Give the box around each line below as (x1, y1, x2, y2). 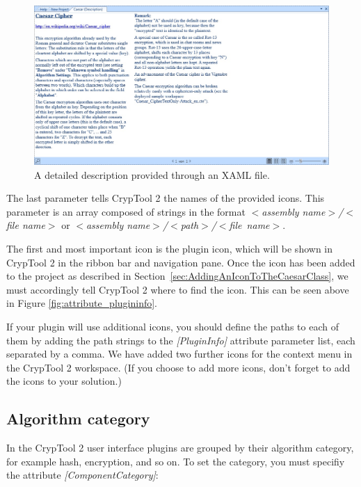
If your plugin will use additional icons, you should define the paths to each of (6, 319, 339, 333)
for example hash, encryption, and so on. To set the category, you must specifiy (6, 454, 345, 468)
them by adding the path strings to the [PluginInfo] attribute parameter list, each (6, 333, 355, 347)
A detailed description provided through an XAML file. (34, 167, 270, 182)
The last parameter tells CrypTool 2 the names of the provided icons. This (6, 191, 325, 205)
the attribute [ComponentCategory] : (6, 468, 159, 482)
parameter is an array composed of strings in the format (6, 204, 246, 218)
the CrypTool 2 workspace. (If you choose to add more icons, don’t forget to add (6, 360, 351, 374)
